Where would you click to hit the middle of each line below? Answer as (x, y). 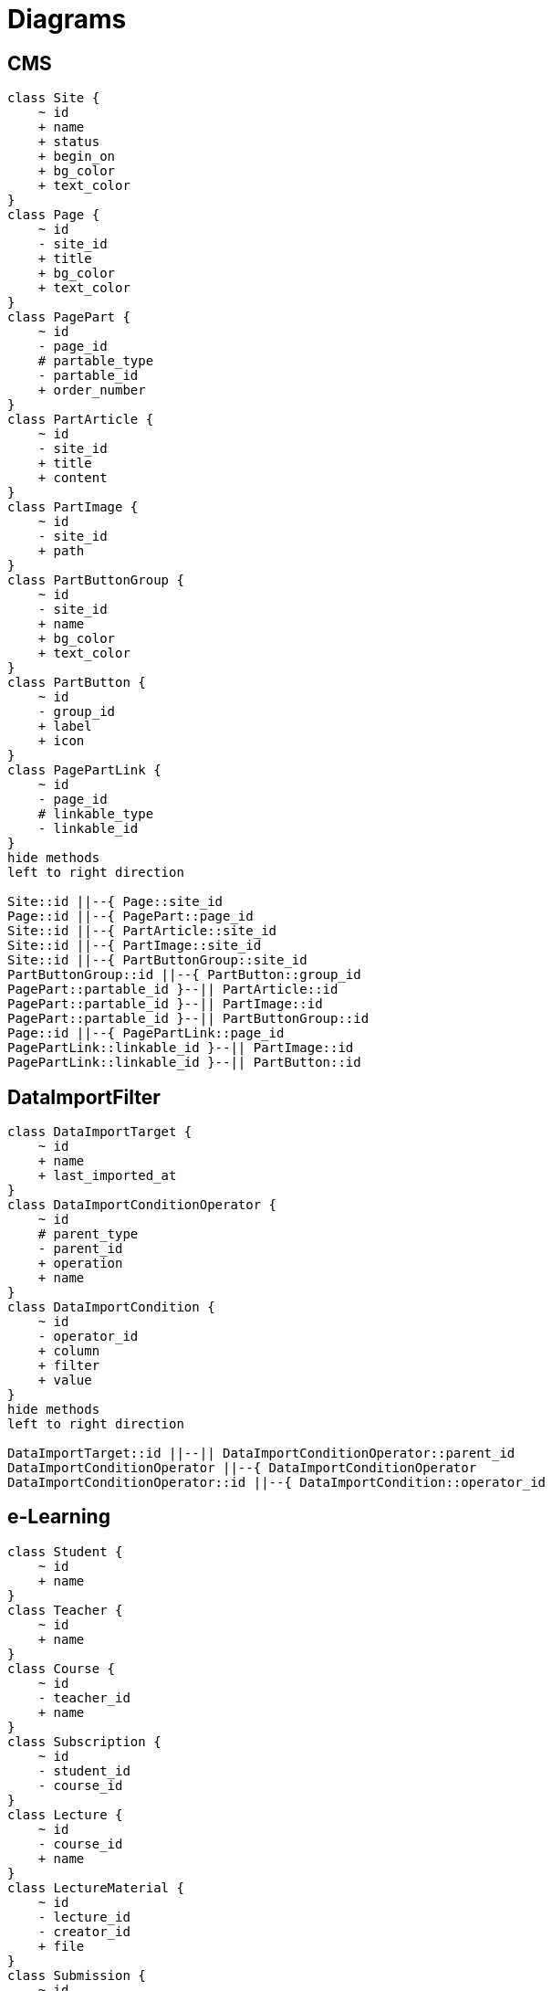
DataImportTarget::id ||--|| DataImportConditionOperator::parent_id (261, 1454)
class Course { (62, 1668)
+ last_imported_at (107, 1176)
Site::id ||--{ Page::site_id (115, 902)
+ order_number (92, 390)
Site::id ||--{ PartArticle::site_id (142, 931)
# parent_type (88, 1234)
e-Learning (59, 1517)
